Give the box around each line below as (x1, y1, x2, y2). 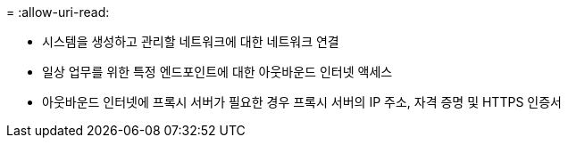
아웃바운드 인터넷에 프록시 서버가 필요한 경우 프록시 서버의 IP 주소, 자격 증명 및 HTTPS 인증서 (42, 94, 562, 109)
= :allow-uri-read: (6, 4, 110, 20)
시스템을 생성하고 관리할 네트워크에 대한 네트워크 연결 (42, 34, 339, 49)
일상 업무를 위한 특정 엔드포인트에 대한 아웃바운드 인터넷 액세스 (42, 64, 393, 79)
